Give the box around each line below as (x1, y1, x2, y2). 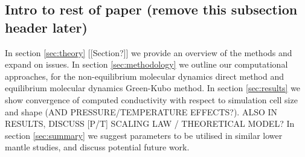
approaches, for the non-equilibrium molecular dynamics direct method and (5, 69, 284, 82)
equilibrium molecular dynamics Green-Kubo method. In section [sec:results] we (5, 82, 301, 94)
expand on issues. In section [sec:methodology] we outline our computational (5, 58, 288, 71)
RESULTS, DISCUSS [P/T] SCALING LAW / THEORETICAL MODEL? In (5, 117, 295, 130)
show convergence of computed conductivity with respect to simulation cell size (5, 93, 298, 106)
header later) (5, 18, 88, 36)
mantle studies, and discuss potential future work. (5, 141, 190, 153)
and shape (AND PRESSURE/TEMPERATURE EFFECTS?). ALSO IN (5, 105, 278, 118)
